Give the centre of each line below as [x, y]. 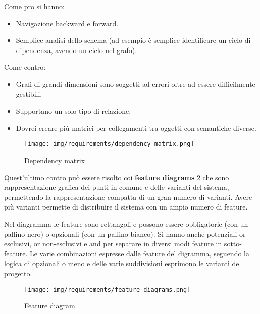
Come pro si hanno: [34, 6]
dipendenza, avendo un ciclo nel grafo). [76, 50]
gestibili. [29, 94]
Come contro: [25, 67]
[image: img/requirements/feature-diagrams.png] [108, 290]
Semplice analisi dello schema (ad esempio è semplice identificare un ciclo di [133, 40]
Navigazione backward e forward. [67, 23]
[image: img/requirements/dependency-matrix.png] [109, 144]
